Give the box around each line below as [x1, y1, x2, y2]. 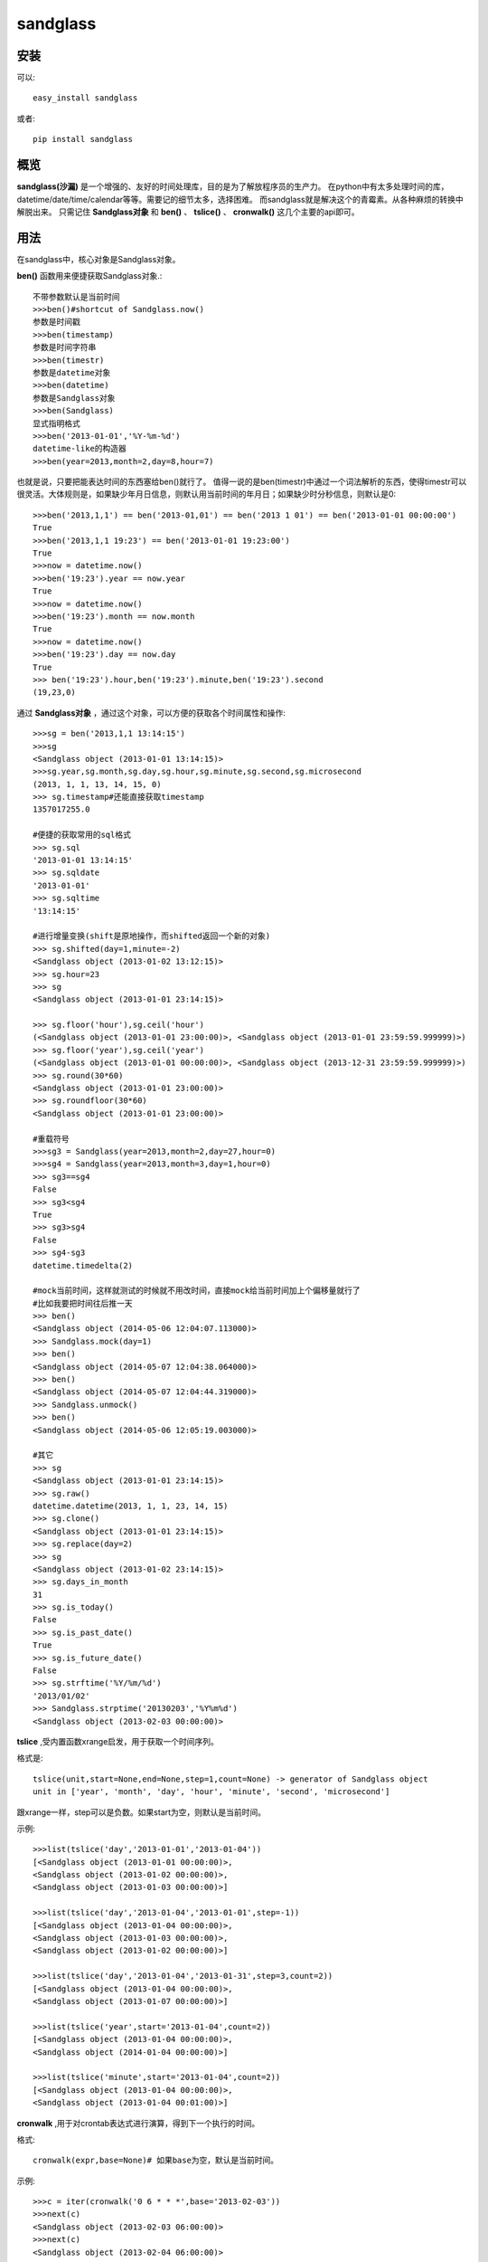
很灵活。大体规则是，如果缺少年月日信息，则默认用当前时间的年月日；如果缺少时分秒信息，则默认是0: [16, 489, 397, 499]
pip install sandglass [33, 134, 134, 145]
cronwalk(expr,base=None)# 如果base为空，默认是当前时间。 [33, 2155, 279, 2166]
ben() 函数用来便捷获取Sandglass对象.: [16, 271, 163, 281]
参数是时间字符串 [33, 342, 97, 353]
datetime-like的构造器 [33, 443, 127, 454]
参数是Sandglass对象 [33, 393, 116, 403]
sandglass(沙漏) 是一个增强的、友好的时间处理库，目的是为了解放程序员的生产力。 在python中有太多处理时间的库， [16, 181, 449, 192]
